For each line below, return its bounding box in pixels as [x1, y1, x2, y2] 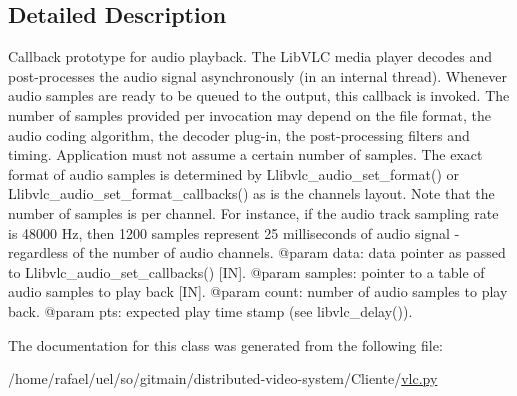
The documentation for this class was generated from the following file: [8, 334, 443, 355]
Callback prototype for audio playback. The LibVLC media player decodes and [8, 46, 492, 67]
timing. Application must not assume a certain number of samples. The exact [8, 144, 483, 165]
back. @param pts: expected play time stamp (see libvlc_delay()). [8, 300, 413, 321]
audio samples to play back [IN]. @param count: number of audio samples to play [8, 281, 508, 302]
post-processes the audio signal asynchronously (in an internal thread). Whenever [8, 65, 507, 86]
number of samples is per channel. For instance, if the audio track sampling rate [8, 202, 499, 223]
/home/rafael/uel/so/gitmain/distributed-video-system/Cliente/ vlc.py [8, 368, 438, 389]
